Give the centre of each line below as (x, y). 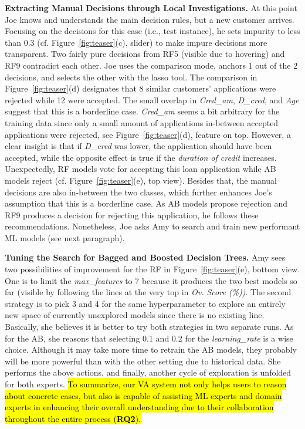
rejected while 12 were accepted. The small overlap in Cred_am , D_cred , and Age (152, 99)
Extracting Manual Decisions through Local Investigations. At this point (151, 8)
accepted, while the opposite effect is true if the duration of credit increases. (141, 157)
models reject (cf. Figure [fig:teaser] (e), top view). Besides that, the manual (141, 180)
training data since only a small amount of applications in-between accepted (142, 122)
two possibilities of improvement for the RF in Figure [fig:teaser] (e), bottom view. (152, 269)
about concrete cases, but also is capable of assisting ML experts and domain (143, 395)
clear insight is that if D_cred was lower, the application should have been (138, 146)
